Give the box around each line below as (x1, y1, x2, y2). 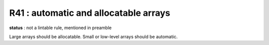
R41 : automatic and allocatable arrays (9, 7, 170, 18)
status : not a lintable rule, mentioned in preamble (9, 25, 112, 31)
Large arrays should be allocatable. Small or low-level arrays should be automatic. (9, 34, 178, 40)
